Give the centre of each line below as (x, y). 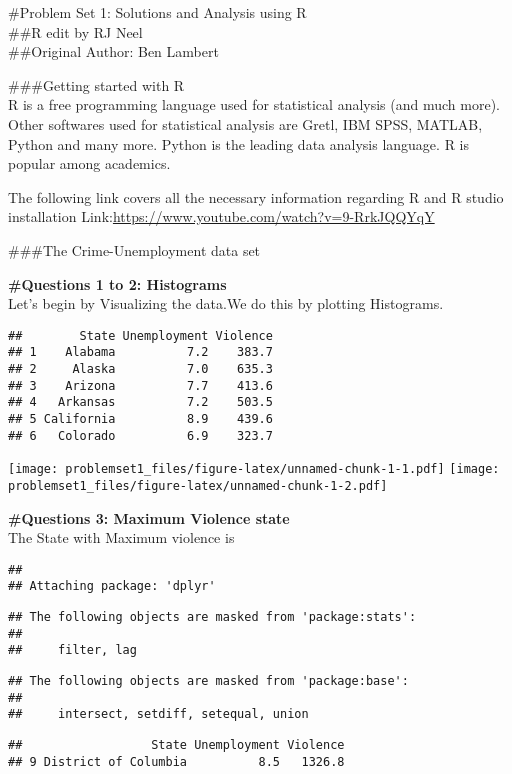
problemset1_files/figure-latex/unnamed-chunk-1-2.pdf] (198, 485)
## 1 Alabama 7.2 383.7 (140, 352)
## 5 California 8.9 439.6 (140, 419)
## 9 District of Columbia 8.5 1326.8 (176, 761)
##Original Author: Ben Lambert (113, 51)
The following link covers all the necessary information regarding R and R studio (256, 196)
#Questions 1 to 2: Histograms (117, 283)
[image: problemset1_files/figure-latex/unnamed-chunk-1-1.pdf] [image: (254, 469)
